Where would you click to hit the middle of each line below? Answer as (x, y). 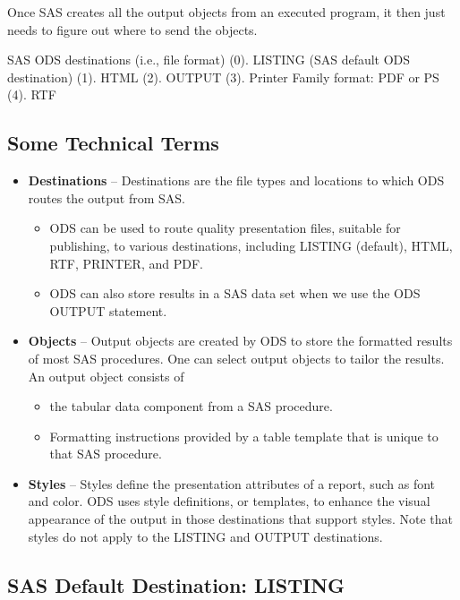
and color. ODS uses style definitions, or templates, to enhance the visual (229, 501)
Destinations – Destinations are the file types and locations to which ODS (236, 180)
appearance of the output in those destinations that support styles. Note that (241, 519)
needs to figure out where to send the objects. (132, 29)
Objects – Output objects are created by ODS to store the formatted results (240, 341)
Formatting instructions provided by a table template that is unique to (244, 436)
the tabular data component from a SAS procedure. (191, 406)
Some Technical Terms (113, 143)
